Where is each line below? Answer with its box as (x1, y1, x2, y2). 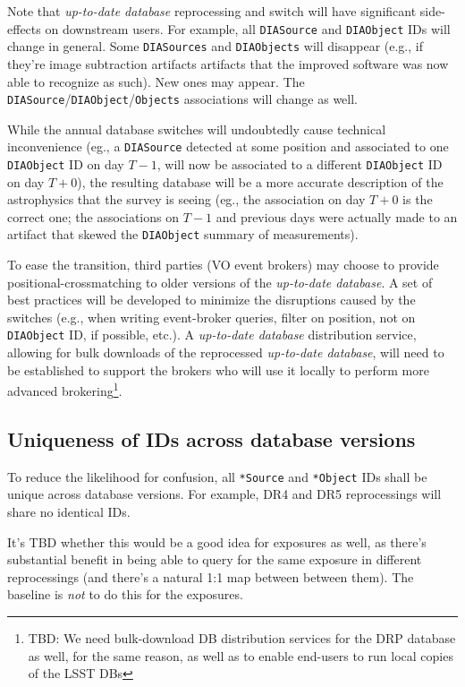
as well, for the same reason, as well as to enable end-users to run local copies (28, 646, 453, 665)
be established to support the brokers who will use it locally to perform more (7, 360, 429, 379)
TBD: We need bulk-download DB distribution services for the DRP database (28, 628, 456, 647)
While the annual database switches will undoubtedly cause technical (7, 119, 386, 138)
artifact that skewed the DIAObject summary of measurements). (7, 225, 359, 244)
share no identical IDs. (7, 502, 131, 521)
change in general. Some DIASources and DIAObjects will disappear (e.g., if (7, 37, 423, 56)
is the (402, 190, 433, 209)
